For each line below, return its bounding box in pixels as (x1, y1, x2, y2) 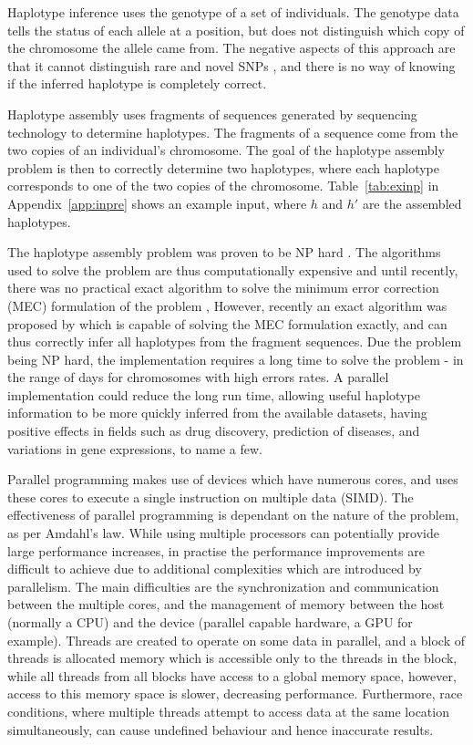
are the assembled (362, 193, 462, 212)
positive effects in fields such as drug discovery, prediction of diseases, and (7, 421, 420, 440)
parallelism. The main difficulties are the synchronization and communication (7, 576, 439, 595)
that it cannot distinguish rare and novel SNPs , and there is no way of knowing (7, 56, 456, 75)
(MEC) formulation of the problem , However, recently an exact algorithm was (7, 295, 447, 315)
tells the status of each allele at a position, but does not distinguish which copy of (7, 20, 465, 39)
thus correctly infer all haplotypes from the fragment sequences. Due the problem (7, 332, 462, 351)
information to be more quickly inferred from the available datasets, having (7, 403, 427, 422)
